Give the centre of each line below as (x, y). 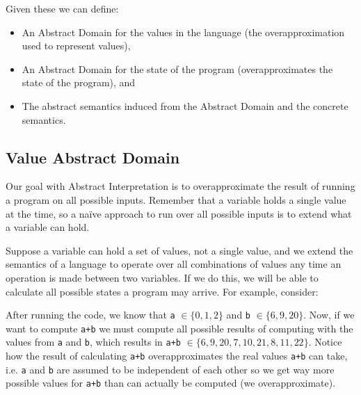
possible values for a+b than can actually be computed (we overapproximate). (171, 383)
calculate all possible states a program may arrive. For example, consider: (162, 291)
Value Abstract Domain (93, 157)
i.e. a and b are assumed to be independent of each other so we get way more (170, 369)
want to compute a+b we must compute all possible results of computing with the (179, 328)
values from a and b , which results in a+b (93, 342)
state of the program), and (79, 82)
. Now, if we (329, 315)
